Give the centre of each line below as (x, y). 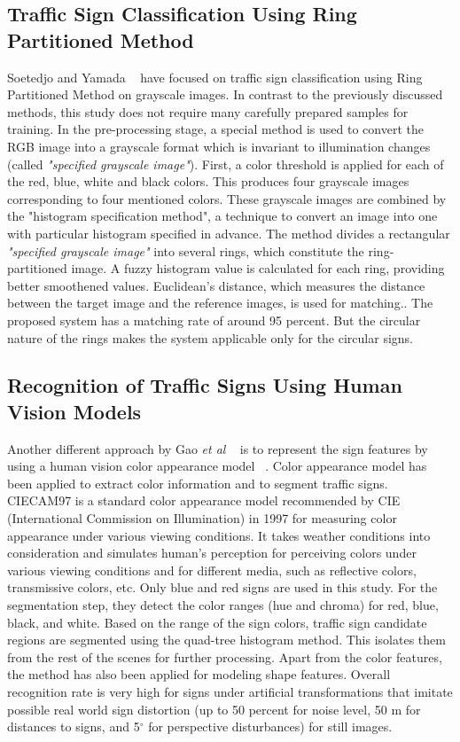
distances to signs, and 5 (74, 726)
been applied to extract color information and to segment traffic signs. (198, 483)
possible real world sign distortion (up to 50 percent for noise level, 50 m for (214, 709)
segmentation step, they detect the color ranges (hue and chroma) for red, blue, (223, 605)
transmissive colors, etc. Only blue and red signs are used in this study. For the (222, 587)
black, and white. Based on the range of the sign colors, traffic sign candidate (217, 622)
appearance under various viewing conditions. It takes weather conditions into (219, 535)
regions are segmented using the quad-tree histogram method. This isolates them (226, 640)
